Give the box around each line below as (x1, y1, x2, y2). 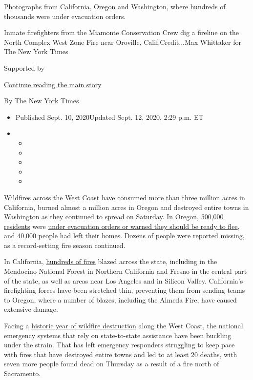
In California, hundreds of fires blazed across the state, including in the (4, 256, 217, 266)
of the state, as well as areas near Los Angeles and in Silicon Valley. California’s (4, 275, 243, 285)
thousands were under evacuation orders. (4, 11, 126, 21)
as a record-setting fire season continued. (4, 240, 126, 250)
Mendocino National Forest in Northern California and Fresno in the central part (4, 266, 247, 276)
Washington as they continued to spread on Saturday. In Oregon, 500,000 (4, 211, 224, 222)
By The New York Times (4, 95, 79, 106)
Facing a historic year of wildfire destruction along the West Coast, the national (4, 321, 243, 331)
